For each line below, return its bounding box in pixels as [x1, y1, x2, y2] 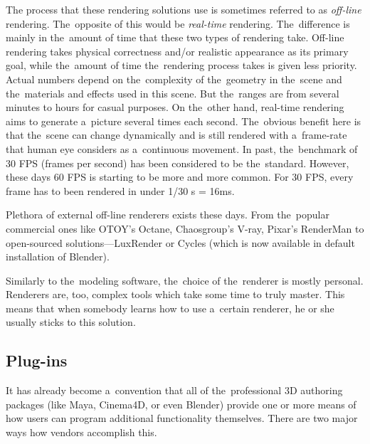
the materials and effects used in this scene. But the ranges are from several [6, 85, 339, 100]
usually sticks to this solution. [6, 314, 136, 329]
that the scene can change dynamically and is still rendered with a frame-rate [6, 127, 347, 142]
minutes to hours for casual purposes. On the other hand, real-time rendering [6, 100, 344, 115]
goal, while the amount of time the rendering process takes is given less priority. [6, 58, 357, 73]
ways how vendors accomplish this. [6, 425, 157, 440]
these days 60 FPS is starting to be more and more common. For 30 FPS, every [6, 169, 354, 184]
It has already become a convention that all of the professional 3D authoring [6, 383, 343, 398]
